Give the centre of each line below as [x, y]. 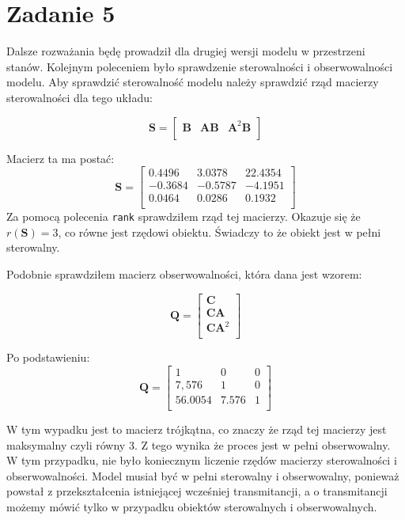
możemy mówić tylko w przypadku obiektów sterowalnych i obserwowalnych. [192, 506]
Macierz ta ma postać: [61, 158]
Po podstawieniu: [48, 357]
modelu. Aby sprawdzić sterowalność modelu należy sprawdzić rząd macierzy [193, 82]
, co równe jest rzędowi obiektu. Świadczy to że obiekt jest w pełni [220, 232]
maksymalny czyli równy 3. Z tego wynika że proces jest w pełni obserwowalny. [199, 444]
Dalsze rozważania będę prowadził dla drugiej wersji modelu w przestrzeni [186, 51]
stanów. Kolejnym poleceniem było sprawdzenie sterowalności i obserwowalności [200, 66]
